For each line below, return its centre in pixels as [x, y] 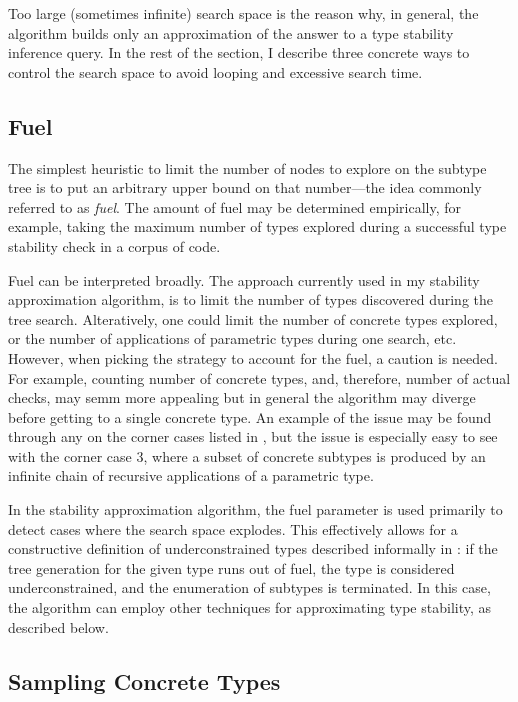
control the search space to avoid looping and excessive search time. [215, 71]
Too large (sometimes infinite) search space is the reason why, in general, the [243, 13]
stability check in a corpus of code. [114, 245]
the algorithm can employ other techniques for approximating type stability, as [250, 607]
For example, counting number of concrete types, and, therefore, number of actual [259, 377]
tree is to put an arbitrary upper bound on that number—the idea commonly [245, 187]
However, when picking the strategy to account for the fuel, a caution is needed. [253, 357]
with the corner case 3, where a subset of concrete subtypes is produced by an [247, 455]
